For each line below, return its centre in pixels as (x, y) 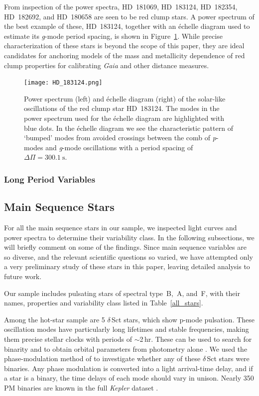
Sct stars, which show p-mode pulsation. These (183, 319)
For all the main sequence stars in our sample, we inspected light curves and (121, 228)
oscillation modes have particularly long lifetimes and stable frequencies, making (127, 329)
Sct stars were (228, 358)
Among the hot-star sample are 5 (55, 319)
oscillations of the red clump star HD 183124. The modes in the (122, 108)
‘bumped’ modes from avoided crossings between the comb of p (120, 138)
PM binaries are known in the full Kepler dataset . (81, 387)
